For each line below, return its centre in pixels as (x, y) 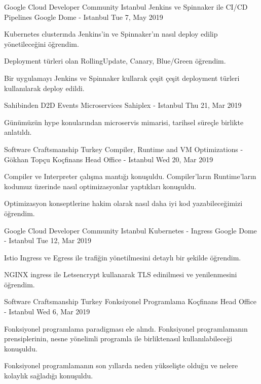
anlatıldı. (18, 132)
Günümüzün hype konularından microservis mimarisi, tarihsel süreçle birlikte (124, 122)
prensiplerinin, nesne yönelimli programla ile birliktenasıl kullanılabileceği (118, 338)
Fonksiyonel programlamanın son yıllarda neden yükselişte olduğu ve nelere (121, 365)
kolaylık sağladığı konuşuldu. (49, 376)
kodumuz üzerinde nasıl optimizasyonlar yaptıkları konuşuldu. (100, 186)
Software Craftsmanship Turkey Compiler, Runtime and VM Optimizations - (124, 149)
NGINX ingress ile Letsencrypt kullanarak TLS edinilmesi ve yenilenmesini (121, 274)
